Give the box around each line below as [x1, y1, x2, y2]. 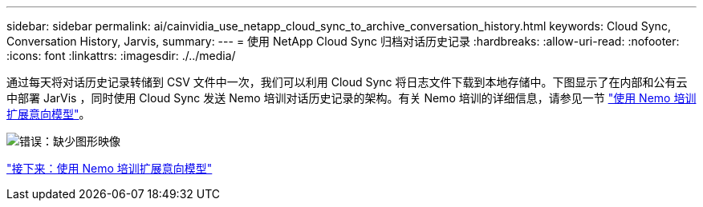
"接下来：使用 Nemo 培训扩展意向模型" [6, 161, 213, 175]
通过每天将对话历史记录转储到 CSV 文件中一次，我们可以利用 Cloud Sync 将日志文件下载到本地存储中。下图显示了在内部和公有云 [6, 75, 688, 89]
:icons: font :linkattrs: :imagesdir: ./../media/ [6, 49, 236, 62]
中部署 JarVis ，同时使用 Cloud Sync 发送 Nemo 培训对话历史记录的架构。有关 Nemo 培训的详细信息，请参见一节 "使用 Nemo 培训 [6, 91, 697, 105]
